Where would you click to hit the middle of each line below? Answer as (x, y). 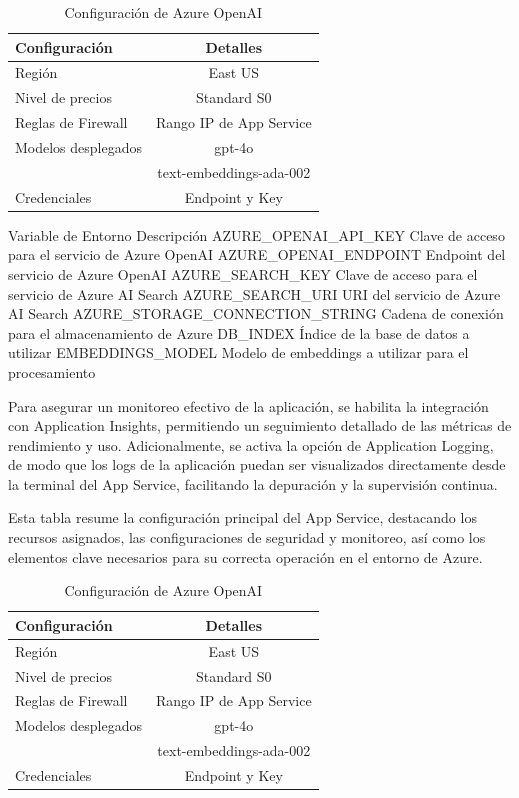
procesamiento (52, 371)
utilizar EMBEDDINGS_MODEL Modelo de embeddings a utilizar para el (238, 352)
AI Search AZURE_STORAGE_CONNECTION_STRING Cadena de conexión (256, 313)
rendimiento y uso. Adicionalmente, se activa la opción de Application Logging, (251, 444)
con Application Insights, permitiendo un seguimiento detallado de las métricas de (260, 425)
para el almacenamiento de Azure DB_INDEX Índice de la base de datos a (239, 332)
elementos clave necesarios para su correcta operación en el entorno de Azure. (245, 556)
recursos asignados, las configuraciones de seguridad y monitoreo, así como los (247, 537)
